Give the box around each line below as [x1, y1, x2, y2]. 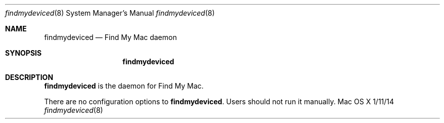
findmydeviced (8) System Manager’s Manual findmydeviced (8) [5, 9, 215, 17]
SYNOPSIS [5, 49, 42, 57]
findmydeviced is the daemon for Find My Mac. [44, 81, 204, 90]
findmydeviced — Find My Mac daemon [44, 33, 177, 42]
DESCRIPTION [5, 73, 54, 81]
